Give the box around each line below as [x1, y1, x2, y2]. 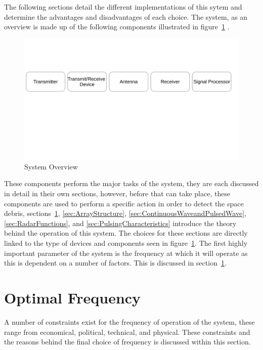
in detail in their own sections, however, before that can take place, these [4, 188, 231, 199]
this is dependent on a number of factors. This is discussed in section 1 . [4, 257, 227, 268]
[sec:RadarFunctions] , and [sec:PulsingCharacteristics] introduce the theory [4, 217, 237, 228]
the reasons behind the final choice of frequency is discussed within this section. [4, 336, 251, 347]
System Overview [24, 161, 78, 171]
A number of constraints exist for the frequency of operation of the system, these [4, 316, 255, 327]
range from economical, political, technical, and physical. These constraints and [4, 326, 250, 337]
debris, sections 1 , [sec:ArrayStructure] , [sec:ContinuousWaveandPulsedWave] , [4, 208, 246, 218]
